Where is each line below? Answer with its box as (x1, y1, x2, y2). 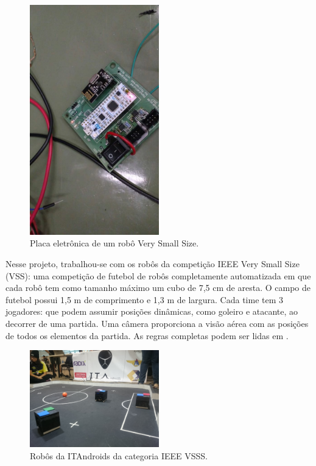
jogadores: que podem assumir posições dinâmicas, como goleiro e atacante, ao (5, 305, 298, 318)
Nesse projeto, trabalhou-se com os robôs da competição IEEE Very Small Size (5, 257, 300, 270)
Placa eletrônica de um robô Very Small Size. (30, 237, 199, 249)
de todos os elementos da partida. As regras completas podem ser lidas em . (5, 329, 289, 342)
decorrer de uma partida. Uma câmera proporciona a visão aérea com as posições (5, 317, 309, 330)
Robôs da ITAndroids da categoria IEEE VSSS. (30, 449, 208, 462)
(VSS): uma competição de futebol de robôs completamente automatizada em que (5, 269, 311, 282)
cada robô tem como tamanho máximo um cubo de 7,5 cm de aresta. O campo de (5, 281, 311, 294)
